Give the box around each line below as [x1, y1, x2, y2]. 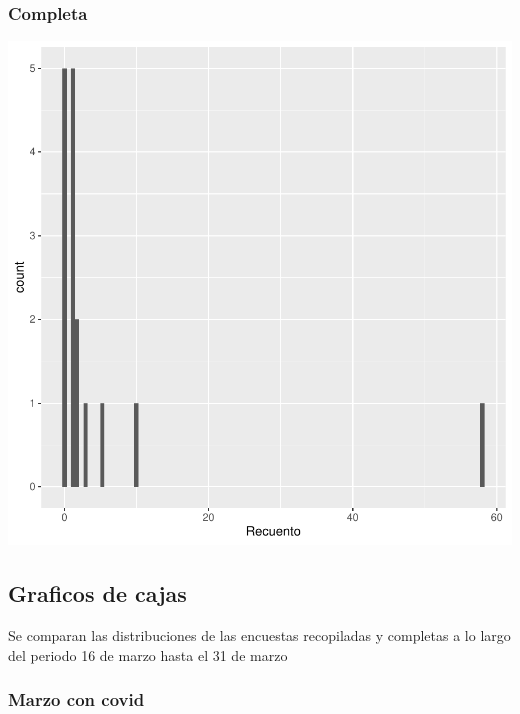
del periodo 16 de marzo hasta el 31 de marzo [8, 644, 288, 665]
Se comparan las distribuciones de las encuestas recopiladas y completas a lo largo [8, 625, 511, 646]
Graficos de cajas [8, 578, 187, 609]
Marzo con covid [8, 687, 145, 712]
